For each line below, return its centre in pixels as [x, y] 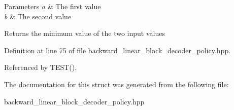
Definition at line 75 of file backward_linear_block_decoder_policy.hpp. [118, 50]
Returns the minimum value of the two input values [85, 33]
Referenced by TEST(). [41, 67]
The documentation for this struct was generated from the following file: [116, 84]
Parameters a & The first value [53, 6]
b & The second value [38, 16]
